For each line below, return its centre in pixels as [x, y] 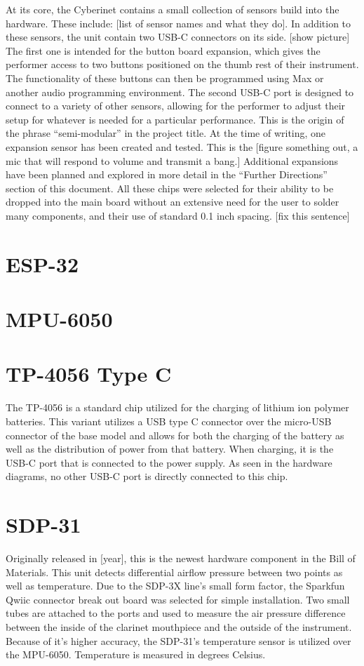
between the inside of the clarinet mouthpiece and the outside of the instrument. [179, 627]
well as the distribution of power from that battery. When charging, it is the [170, 449]
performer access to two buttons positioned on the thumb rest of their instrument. [182, 64]
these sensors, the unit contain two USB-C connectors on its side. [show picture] [178, 37]
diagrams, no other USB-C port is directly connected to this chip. [147, 476]
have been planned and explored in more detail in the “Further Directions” [167, 174]
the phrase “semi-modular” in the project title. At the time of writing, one [166, 133]
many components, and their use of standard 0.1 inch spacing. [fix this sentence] [178, 215]
